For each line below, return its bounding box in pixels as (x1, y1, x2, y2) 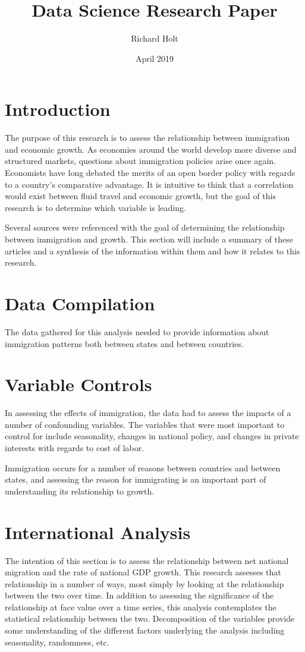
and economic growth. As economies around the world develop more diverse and (5, 143, 297, 155)
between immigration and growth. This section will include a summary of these (5, 233, 293, 245)
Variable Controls (5, 372, 152, 396)
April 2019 (135, 52, 174, 64)
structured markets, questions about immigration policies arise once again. (5, 155, 276, 167)
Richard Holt (131, 32, 178, 45)
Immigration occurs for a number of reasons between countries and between (5, 461, 281, 474)
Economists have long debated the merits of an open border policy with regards (5, 166, 295, 179)
